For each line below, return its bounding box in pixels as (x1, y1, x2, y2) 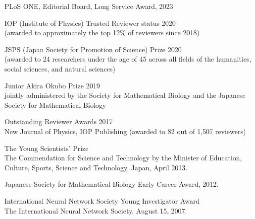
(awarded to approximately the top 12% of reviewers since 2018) (4, 27, 200, 38)
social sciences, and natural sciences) (4, 63, 115, 73)
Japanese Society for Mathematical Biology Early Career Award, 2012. (4, 179, 219, 189)
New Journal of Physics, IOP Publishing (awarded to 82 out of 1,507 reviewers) (4, 126, 246, 136)
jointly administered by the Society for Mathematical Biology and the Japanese (4, 90, 246, 100)
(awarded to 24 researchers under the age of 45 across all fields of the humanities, (4, 54, 252, 64)
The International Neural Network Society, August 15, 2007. (4, 205, 187, 216)
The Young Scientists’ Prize (4, 143, 89, 153)
